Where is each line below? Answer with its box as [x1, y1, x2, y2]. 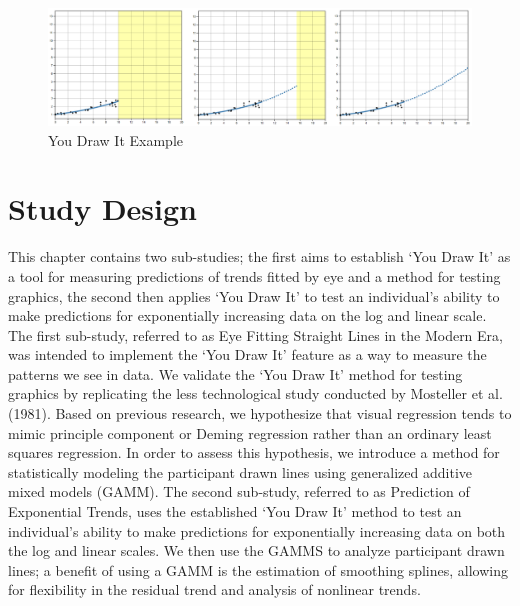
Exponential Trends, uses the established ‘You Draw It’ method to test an [8, 501, 462, 522]
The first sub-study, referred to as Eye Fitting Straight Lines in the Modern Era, [8, 324, 503, 345]
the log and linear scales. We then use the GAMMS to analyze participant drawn [8, 540, 505, 561]
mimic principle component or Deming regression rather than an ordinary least [8, 422, 492, 443]
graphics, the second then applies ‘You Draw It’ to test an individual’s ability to [8, 285, 500, 306]
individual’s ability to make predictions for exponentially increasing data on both [8, 520, 506, 541]
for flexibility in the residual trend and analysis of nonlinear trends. [8, 579, 421, 600]
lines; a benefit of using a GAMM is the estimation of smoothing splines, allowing [8, 559, 508, 580]
